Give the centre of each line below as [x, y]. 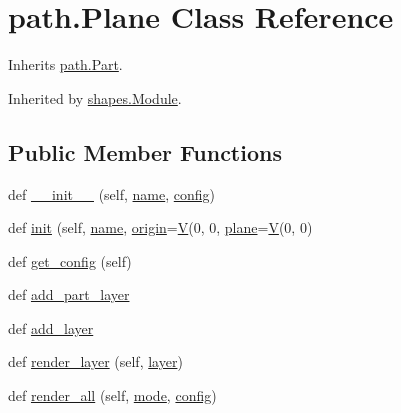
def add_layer [51, 327]
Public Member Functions [145, 151]
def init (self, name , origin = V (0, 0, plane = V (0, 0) [160, 227]
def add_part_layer [69, 294]
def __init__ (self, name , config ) [112, 193]
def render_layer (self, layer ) [95, 361]
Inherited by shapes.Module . [95, 97]
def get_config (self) [70, 260]
